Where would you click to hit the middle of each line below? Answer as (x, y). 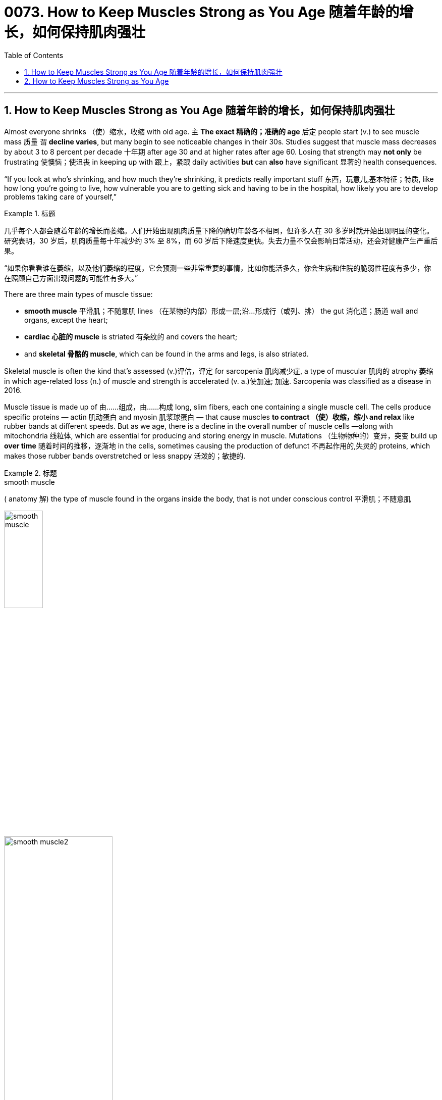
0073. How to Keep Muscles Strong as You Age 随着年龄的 (202, 12)
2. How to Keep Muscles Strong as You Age (97, 81)
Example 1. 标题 (30, 213)
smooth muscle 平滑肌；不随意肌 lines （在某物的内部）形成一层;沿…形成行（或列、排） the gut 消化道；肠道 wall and (221, 311)
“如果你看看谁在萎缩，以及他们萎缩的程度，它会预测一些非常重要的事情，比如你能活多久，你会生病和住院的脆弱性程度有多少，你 (218, 268)
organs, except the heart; (66, 320)
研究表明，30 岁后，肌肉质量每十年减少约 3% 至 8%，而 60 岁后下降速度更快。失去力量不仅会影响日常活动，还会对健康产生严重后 (221, 240)
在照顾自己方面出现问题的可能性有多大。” (71, 278)
